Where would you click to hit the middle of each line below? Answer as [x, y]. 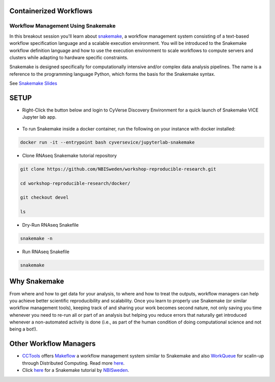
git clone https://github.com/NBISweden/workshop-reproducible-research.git [118, 169]
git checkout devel [44, 198]
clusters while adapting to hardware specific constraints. [69, 57]
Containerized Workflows [51, 11]
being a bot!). [23, 329]
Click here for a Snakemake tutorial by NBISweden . [76, 370]
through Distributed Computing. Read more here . [73, 363]
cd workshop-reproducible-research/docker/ [75, 183]
